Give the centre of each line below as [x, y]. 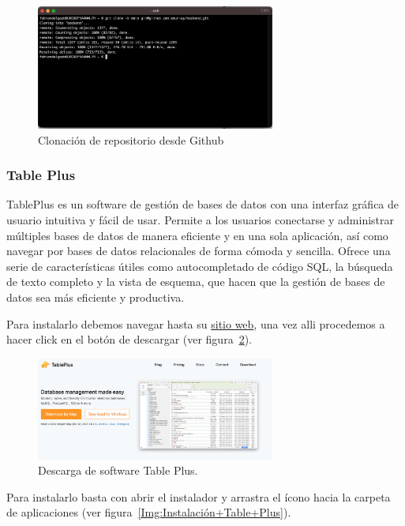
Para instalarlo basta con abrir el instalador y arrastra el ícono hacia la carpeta [199, 496]
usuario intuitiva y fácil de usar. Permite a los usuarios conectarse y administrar [201, 220]
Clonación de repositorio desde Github [131, 139]
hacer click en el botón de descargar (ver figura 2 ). [129, 339]
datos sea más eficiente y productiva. [96, 297]
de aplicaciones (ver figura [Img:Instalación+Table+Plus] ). [149, 512]
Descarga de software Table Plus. [118, 470]
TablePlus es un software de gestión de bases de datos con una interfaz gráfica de [203, 204]
